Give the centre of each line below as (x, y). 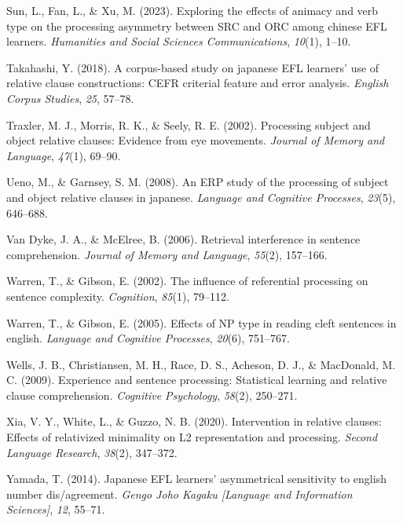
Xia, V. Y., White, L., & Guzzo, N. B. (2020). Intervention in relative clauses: (194, 421)
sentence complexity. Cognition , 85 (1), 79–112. (118, 296)
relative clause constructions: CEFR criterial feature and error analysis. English (198, 83)
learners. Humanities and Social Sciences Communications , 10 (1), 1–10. (179, 41)
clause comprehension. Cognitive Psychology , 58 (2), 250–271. (152, 395)
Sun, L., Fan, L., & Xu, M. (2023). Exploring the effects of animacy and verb (192, 10)
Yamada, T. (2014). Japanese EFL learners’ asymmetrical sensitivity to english (196, 479)
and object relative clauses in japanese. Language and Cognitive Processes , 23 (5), (201, 197)
